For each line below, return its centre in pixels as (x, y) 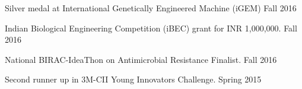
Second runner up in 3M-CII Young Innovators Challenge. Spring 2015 (133, 79)
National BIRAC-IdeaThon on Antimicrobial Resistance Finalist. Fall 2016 (141, 59)
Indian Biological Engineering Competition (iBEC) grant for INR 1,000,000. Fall (151, 28)
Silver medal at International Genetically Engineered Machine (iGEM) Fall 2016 (151, 8)
